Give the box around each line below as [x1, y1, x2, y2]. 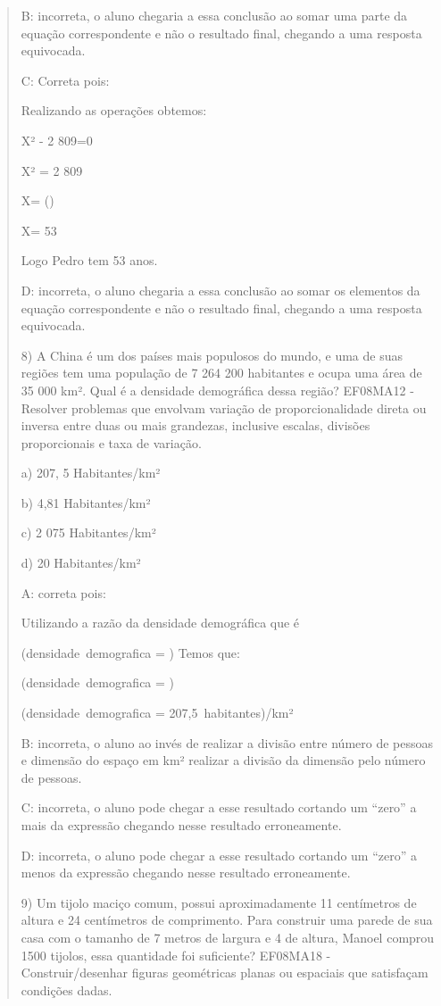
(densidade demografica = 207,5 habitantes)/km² [21, 703, 294, 722]
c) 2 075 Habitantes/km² [21, 523, 156, 542]
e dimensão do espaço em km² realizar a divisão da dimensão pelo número [21, 751, 426, 769]
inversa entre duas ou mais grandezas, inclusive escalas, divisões [21, 416, 370, 435]
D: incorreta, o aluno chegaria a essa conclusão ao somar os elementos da [21, 280, 420, 299]
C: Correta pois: [21, 71, 110, 89]
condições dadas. [21, 980, 112, 999]
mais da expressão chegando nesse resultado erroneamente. [21, 816, 342, 834]
